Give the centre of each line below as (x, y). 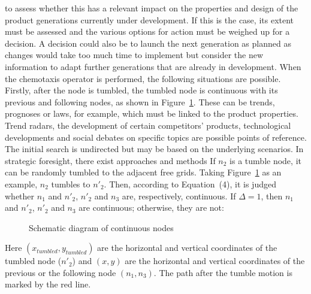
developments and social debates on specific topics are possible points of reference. (156, 137)
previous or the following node (61, 272)
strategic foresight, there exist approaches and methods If (110, 160)
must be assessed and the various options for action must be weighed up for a (147, 31)
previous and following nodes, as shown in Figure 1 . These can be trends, (140, 101)
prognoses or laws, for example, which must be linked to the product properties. (152, 113)
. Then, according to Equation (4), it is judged (190, 184)
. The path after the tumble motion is (223, 272)
